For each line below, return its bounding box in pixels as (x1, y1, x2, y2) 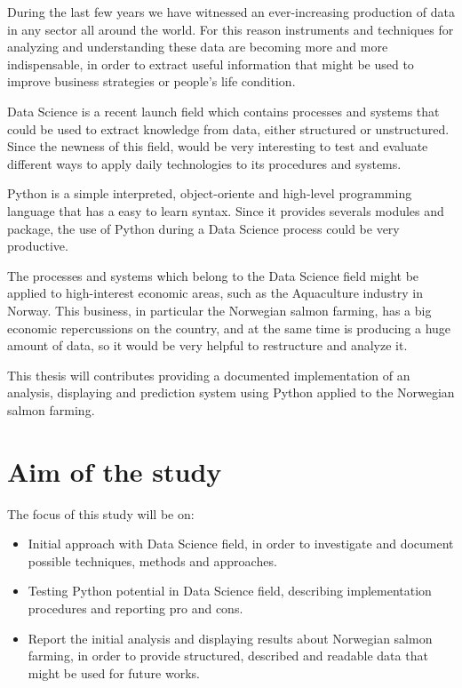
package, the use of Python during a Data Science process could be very (7, 219, 400, 237)
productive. (7, 236, 68, 255)
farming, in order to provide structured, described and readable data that (28, 646, 428, 665)
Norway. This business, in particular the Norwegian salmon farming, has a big (7, 300, 432, 319)
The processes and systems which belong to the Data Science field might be (7, 266, 419, 284)
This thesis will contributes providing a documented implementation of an (7, 365, 410, 384)
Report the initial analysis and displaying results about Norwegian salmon (28, 628, 433, 647)
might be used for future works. (28, 663, 200, 682)
